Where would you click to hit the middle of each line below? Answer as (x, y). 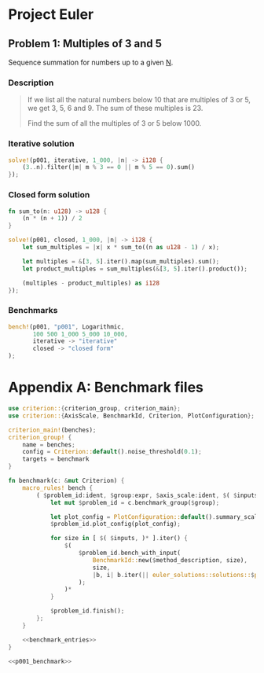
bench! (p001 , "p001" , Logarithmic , (66, 327)
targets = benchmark (56, 459)
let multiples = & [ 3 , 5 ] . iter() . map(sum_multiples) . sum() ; (121, 261)
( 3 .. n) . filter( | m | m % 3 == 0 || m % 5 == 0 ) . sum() (108, 167)
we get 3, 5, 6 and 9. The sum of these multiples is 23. (115, 108)
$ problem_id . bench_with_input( (129, 553)
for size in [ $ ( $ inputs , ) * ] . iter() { (119, 539)
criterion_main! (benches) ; (52, 430)
